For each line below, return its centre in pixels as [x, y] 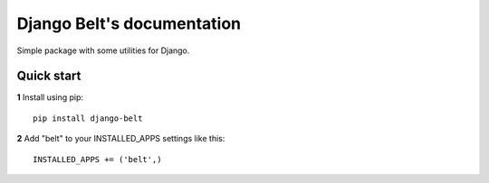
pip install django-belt [88, 118]
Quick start [49, 76]
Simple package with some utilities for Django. [103, 50]
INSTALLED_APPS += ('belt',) [97, 159]
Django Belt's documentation [129, 23]
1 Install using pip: [50, 97]
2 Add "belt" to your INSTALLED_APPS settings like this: [121, 139]
